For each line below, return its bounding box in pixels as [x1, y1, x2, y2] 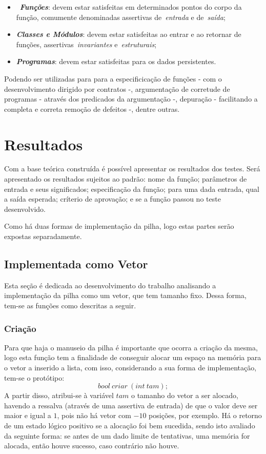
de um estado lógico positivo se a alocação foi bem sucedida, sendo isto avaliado [4, 420, 255, 430]
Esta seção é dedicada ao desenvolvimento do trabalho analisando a [4, 280, 216, 290]
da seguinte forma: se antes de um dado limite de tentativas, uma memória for [4, 430, 250, 441]
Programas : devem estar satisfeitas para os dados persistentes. [16, 56, 216, 67]
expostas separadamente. [4, 231, 82, 242]
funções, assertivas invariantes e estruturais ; [16, 38, 157, 49]
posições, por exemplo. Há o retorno [149, 410, 262, 421]
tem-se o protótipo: [4, 372, 65, 383]
